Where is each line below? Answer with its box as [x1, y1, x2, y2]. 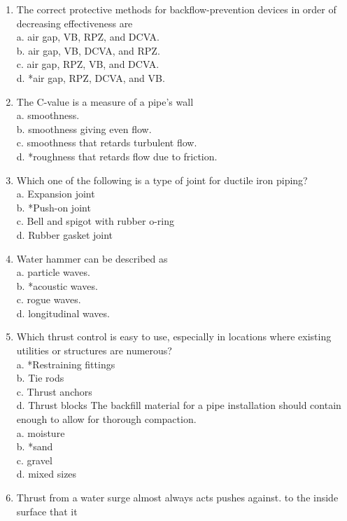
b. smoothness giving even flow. [16, 121, 152, 136]
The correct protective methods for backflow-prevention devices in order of [16, 2, 337, 16]
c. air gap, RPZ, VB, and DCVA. [16, 57, 160, 71]
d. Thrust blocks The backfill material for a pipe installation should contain [16, 398, 341, 412]
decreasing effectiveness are [16, 15, 133, 30]
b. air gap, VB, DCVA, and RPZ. [16, 43, 160, 57]
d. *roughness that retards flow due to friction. [16, 148, 218, 163]
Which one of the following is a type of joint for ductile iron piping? [16, 172, 308, 187]
